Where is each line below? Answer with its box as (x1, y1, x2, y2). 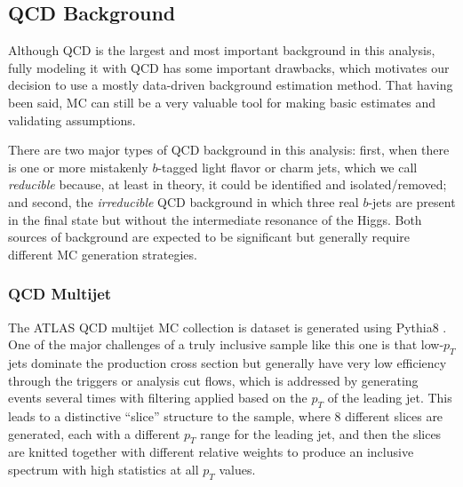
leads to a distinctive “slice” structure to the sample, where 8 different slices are (8, 406, 443, 425)
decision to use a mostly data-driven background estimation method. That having (8, 76, 453, 94)
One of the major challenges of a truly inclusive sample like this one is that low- (8, 335, 444, 354)
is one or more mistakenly (8, 157, 148, 176)
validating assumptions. (8, 110, 136, 129)
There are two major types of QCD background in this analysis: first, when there (8, 140, 450, 159)
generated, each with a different (8, 424, 180, 443)
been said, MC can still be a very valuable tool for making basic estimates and (8, 92, 436, 111)
